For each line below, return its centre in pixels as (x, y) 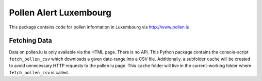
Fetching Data (31, 41)
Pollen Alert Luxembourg (60, 13)
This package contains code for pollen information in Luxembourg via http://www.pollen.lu (99, 27)
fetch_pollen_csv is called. (39, 72)
